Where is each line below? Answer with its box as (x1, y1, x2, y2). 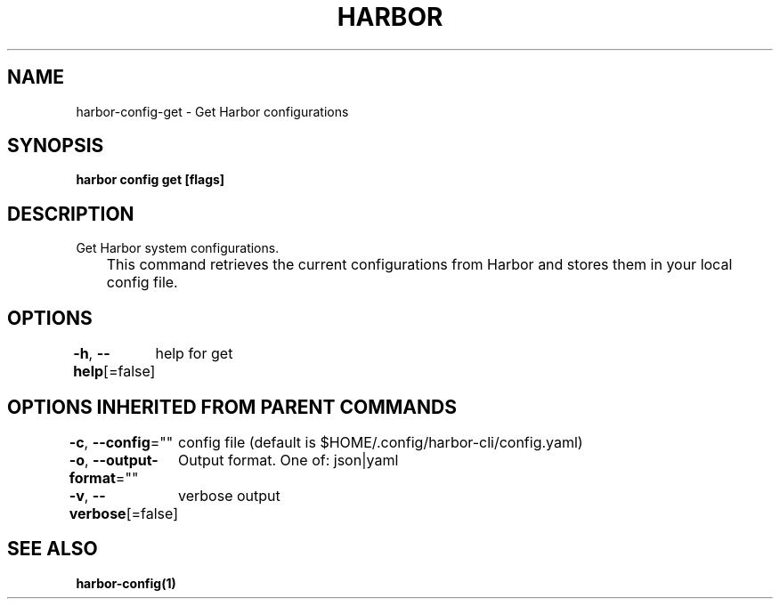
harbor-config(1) (76, 575, 176, 591)
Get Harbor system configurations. (76, 240, 280, 256)
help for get (155, 344, 233, 363)
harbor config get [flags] (76, 172, 225, 188)
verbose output (178, 486, 280, 505)
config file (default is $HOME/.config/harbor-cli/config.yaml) (178, 432, 583, 451)
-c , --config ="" (69, 432, 174, 451)
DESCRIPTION (7, 202, 134, 225)
